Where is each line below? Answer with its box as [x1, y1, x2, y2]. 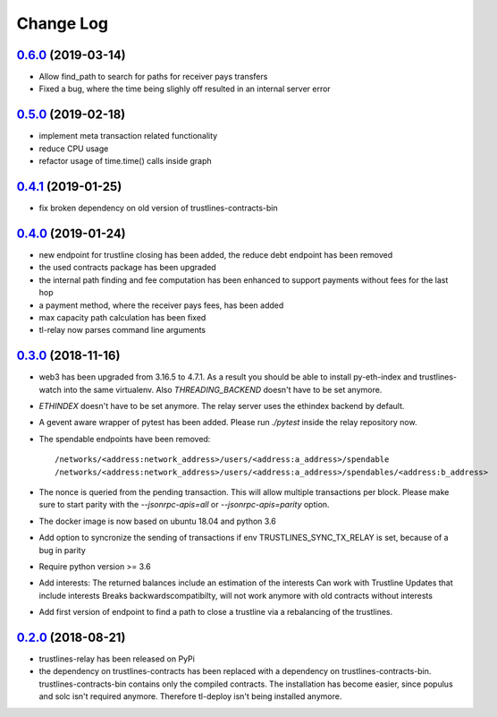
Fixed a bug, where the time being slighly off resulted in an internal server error [38, 83, 331, 94]
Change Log [16, 13, 109, 33]
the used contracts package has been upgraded [38, 262, 216, 273]
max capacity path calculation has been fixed [38, 312, 206, 322]
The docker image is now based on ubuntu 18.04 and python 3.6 [38, 516, 276, 526]
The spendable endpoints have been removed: [38, 433, 211, 444]
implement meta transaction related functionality [38, 131, 218, 141]
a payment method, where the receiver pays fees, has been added [38, 300, 284, 311]
